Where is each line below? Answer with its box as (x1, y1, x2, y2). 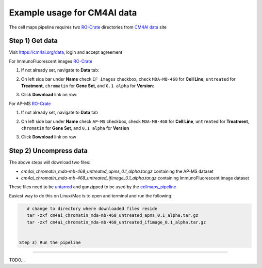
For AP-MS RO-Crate (9, 101, 51, 106)
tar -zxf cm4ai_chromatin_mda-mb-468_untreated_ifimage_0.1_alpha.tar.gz (27, 219, 206, 225)
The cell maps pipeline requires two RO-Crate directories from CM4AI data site (9, 24, 167, 30)
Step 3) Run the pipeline (19, 239, 81, 245)
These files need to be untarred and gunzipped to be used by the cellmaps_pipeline (9, 184, 177, 190)
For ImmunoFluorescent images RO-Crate (9, 58, 93, 64)
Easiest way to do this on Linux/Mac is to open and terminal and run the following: (9, 193, 173, 198)
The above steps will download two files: (9, 160, 91, 165)
